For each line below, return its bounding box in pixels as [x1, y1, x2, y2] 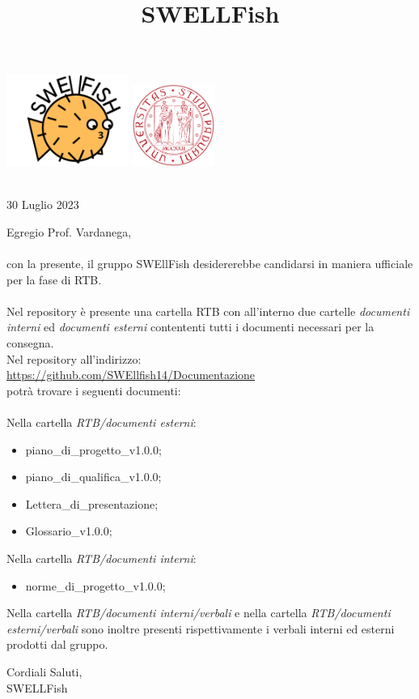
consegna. [6, 335, 54, 352]
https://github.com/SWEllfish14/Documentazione [6, 366, 256, 383]
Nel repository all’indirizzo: [6, 350, 142, 367]
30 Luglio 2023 [6, 196, 79, 213]
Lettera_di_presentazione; [25, 495, 159, 512]
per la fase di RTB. [6, 271, 102, 288]
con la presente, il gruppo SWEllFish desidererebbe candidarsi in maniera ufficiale [6, 255, 413, 272]
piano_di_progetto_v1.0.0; [25, 441, 162, 458]
